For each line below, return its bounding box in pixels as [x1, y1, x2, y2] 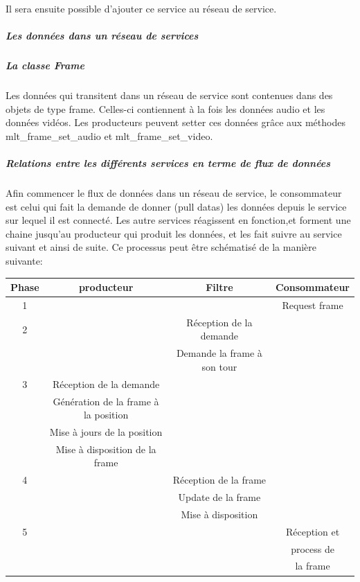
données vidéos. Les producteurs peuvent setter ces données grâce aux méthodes [6, 115, 345, 130]
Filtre [206, 280, 233, 294]
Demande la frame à [176, 346, 262, 360]
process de [291, 541, 334, 556]
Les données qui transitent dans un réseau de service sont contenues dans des [6, 88, 333, 103]
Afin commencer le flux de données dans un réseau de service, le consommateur [6, 186, 342, 200]
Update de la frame [178, 490, 261, 504]
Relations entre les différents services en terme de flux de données [6, 156, 331, 170]
